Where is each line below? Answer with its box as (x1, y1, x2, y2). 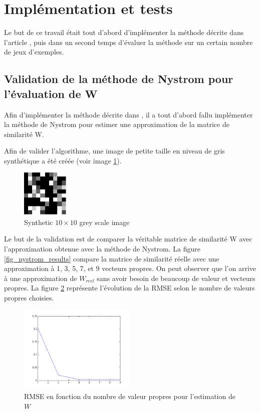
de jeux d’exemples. (4, 46, 64, 57)
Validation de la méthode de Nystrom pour (4, 71, 233, 86)
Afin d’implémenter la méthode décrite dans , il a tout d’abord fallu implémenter (4, 109, 253, 119)
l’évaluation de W (4, 85, 98, 101)
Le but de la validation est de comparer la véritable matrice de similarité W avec (4, 233, 252, 244)
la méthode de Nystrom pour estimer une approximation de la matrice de (4, 119, 229, 129)
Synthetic (24, 216, 53, 227)
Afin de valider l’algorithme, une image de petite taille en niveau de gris (4, 145, 225, 156)
